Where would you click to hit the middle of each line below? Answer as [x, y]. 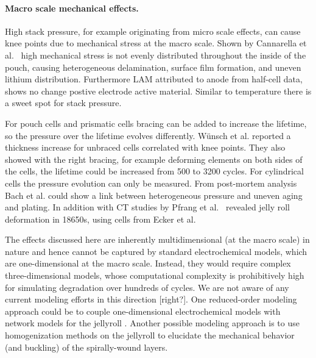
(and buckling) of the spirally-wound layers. [86, 347]
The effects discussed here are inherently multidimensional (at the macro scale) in [157, 239]
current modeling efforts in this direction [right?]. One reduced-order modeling [151, 299]
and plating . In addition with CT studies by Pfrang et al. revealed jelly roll [147, 207]
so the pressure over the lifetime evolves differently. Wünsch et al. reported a [148, 135]
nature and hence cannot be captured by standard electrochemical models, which [156, 251]
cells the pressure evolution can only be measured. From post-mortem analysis [151, 183]
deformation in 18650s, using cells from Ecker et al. [100, 219]
